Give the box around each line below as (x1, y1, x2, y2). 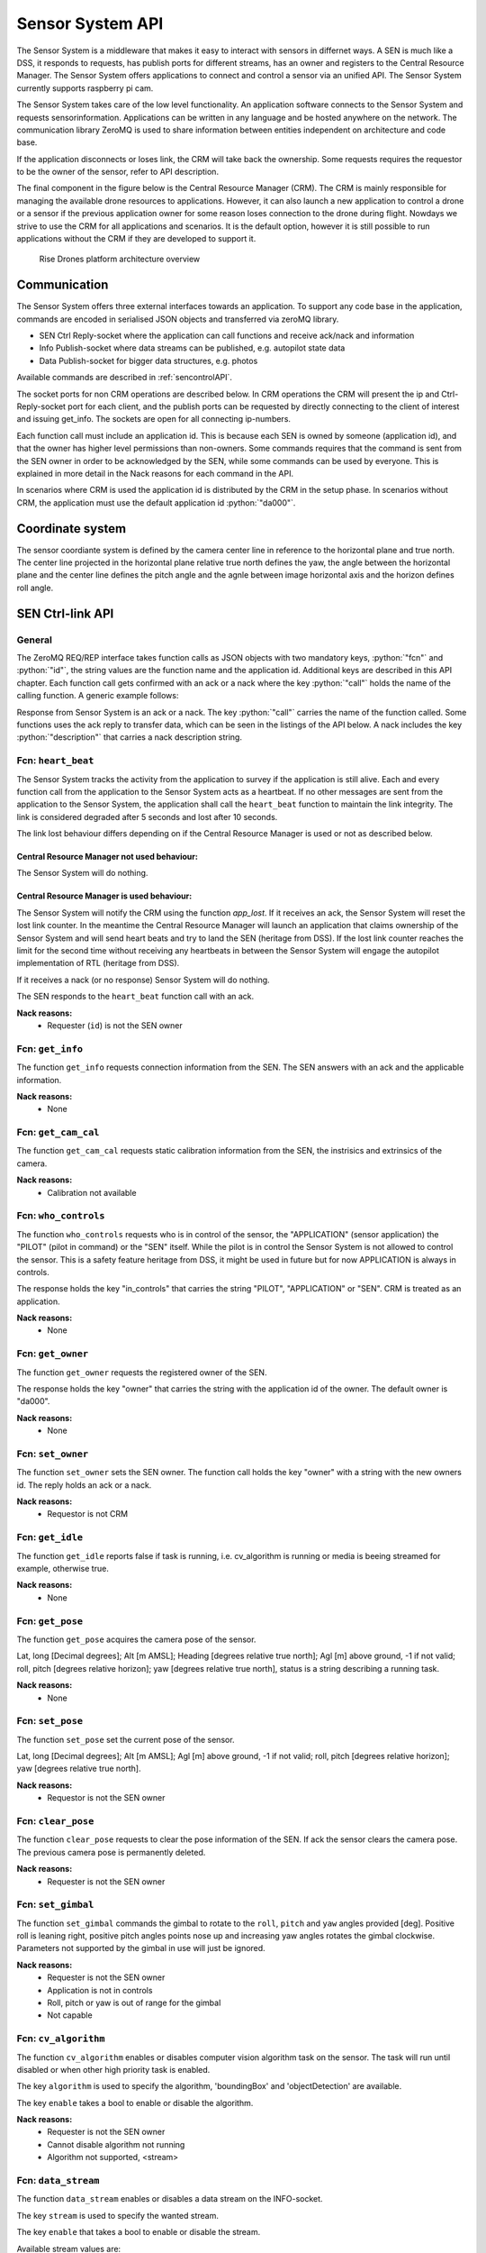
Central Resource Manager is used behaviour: (16, 890, 193, 901)
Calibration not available (47, 1187, 137, 1198)
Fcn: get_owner (16, 1347, 89, 1360)
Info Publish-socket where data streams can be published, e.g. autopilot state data (39, 342, 346, 353)
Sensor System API (16, 14, 164, 33)
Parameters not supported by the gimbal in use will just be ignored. (16, 1943, 265, 1954)
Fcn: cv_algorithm (16, 2032, 105, 2045)
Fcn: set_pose (16, 1715, 84, 1728)
